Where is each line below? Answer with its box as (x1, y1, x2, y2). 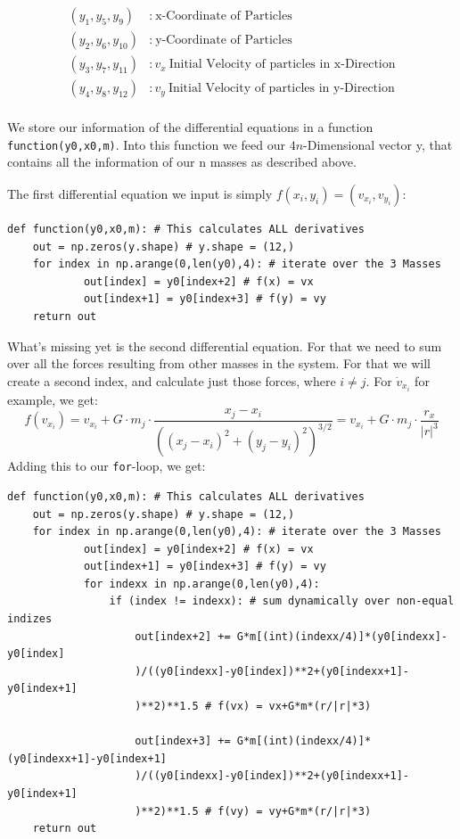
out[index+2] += (135, 629, 231, 643)
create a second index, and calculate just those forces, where (7, 371, 336, 390)
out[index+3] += (135, 735, 231, 748)
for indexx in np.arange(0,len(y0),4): (83, 577, 320, 590)
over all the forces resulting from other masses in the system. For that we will (7, 354, 431, 373)
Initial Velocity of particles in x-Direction (168, 58, 396, 71)
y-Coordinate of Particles (155, 34, 292, 47)
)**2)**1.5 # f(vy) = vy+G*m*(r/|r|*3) (135, 804, 372, 818)
